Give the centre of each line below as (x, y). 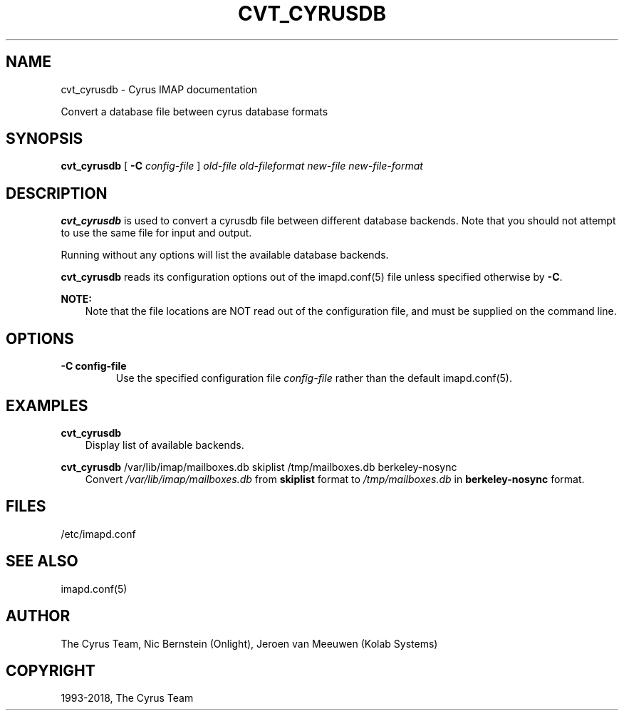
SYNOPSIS (45, 139)
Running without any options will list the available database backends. (225, 255)
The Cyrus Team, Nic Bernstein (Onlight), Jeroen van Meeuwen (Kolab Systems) (249, 643)
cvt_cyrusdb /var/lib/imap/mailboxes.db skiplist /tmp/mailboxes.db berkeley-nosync (259, 467)
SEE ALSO (42, 561)
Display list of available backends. (165, 445)
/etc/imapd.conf (98, 534)
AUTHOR (38, 616)
